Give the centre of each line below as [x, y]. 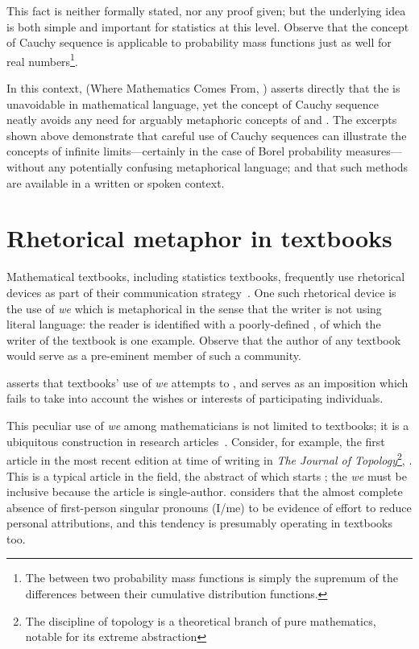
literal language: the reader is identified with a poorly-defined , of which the [194, 324]
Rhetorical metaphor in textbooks [199, 238]
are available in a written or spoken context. [116, 182]
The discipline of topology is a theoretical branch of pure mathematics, [201, 620]
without [26, 167]
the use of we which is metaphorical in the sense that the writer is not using [194, 308]
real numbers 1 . [42, 60]
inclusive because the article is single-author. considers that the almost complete [205, 492]
